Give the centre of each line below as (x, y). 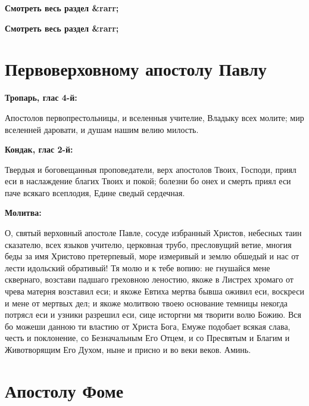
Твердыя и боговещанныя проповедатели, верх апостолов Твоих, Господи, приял (151, 169)
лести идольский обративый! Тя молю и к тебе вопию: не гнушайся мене (138, 267)
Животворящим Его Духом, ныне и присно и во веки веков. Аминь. (128, 349)
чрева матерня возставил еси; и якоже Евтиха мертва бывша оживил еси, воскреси (154, 291)
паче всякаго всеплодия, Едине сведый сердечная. (95, 192)
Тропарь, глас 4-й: (41, 97)
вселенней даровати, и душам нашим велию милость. (102, 129)
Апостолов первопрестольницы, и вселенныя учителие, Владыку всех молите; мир (154, 117)
